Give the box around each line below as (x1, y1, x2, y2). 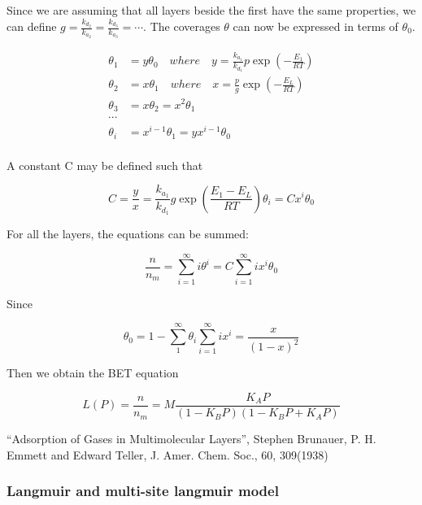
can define (7, 18, 57, 35)
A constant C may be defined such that (7, 156, 203, 173)
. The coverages (143, 18, 220, 35)
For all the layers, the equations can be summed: (7, 224, 249, 242)
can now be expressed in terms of (233, 18, 398, 35)
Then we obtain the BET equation (7, 364, 179, 381)
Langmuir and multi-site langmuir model (7, 481, 279, 501)
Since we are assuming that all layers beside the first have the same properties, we (7, 2, 416, 18)
